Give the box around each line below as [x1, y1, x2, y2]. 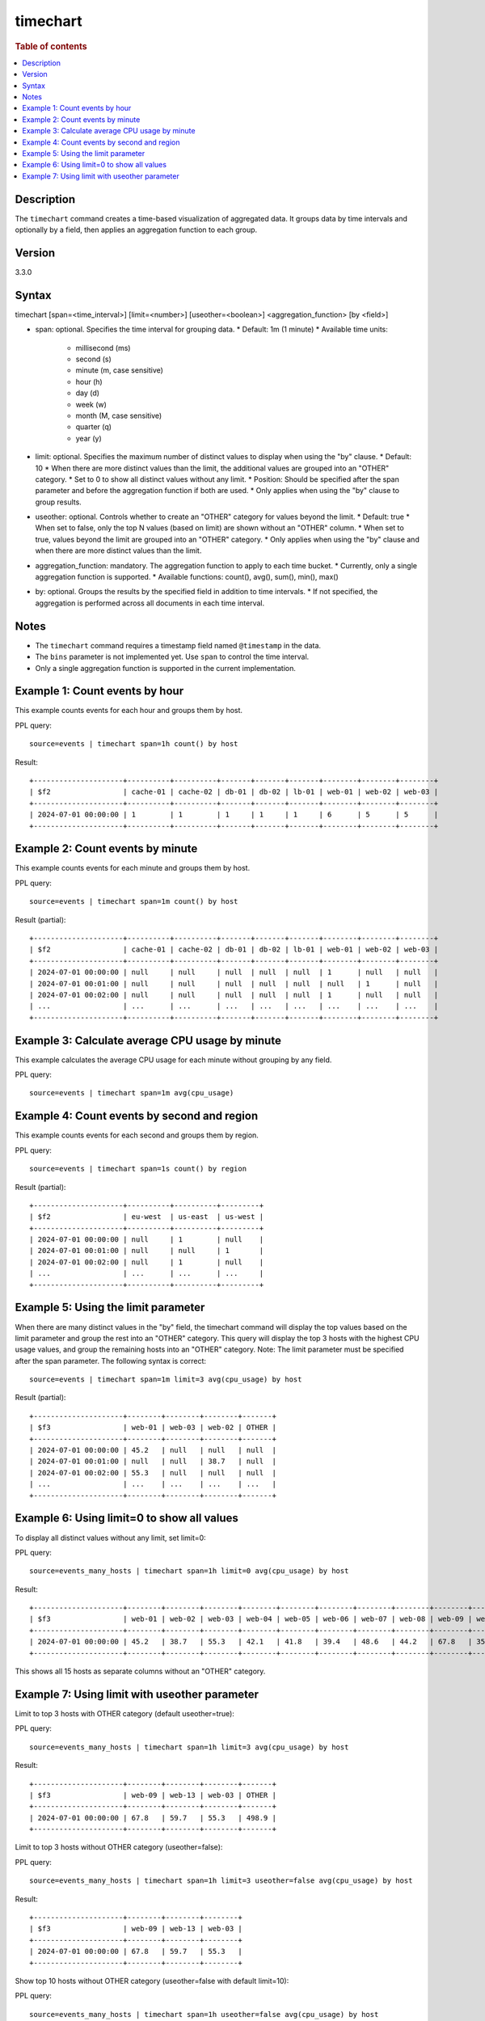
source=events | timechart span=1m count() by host [29, 897, 238, 906]
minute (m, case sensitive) [75, 365, 163, 375]
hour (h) [75, 377, 103, 386]
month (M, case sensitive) [75, 411, 162, 420]
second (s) [75, 354, 112, 364]
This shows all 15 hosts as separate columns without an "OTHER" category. [15, 1666, 266, 1677]
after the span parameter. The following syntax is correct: [15, 1356, 206, 1365]
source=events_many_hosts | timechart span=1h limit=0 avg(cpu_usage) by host [29, 1567, 349, 1576]
